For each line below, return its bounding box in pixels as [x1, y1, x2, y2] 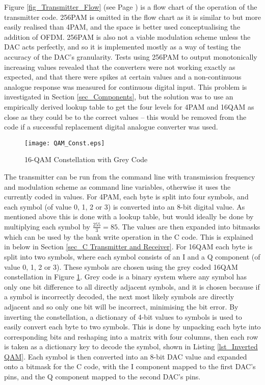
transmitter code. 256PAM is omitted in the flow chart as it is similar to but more [4, 11, 261, 22]
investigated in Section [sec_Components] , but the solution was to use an [4, 91, 233, 102]
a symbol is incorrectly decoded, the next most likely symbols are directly [4, 291, 234, 302]
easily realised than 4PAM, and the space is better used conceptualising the [4, 21, 241, 32]
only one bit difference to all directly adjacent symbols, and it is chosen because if [4, 281, 260, 292]
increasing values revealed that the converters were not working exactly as [4, 61, 235, 72]
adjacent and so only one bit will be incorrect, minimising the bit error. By [4, 301, 238, 312]
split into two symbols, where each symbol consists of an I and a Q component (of [4, 251, 260, 262]
